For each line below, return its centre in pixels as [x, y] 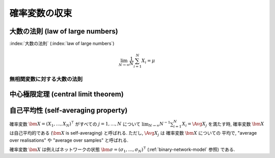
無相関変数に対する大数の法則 [46, 79]
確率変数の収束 [41, 13]
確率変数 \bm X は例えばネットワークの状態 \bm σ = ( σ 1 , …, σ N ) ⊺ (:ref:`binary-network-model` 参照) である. [122, 150]
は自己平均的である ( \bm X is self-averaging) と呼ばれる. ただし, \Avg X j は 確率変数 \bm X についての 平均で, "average [133, 134]
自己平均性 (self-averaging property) [68, 110]
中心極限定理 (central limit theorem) [67, 94]
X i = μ [148, 61]
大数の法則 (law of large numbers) [64, 31]
